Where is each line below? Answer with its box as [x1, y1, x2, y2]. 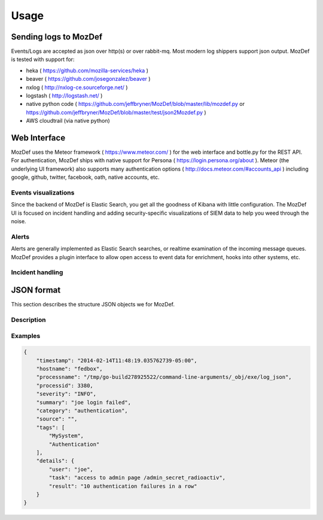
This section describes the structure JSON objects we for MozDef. [11, 301, 175, 308]
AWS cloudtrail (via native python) [26, 117, 110, 124]
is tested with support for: [11, 56, 75, 63]
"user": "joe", [48, 466, 94, 473]
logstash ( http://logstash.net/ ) [26, 92, 103, 99]
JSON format [11, 285, 61, 296]
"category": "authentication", [36, 408, 128, 414]
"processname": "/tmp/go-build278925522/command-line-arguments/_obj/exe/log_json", [36, 374, 292, 381]
